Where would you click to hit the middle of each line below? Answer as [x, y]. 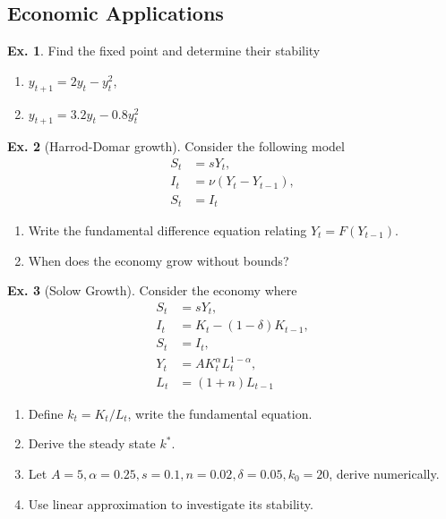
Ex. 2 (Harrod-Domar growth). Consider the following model [176, 146]
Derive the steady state [92, 443]
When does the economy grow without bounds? [159, 260]
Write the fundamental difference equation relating [167, 230]
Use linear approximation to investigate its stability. [171, 503]
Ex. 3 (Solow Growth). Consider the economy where [152, 290]
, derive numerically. [384, 473]
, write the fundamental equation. [220, 413]
